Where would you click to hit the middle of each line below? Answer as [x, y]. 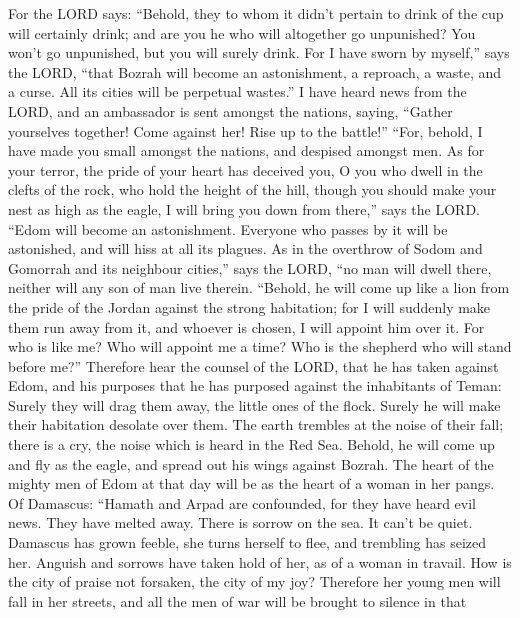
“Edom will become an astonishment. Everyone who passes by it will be [228, 228]
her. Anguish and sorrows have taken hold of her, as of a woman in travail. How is [260, 561]
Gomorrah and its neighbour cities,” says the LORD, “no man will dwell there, [250, 267]
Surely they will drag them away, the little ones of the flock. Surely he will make [254, 404]
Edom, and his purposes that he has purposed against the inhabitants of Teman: [255, 385]
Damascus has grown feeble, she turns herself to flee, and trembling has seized [247, 542]
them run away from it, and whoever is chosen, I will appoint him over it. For [246, 326]
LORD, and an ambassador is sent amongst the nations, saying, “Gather [230, 110]
